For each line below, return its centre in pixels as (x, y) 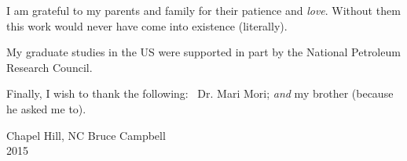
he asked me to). (46, 108)
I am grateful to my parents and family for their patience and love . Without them (203, 10)
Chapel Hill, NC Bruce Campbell (86, 135)
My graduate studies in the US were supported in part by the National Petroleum (203, 52)
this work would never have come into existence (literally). (147, 25)
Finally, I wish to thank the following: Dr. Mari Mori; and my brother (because (200, 93)
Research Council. (49, 67)
